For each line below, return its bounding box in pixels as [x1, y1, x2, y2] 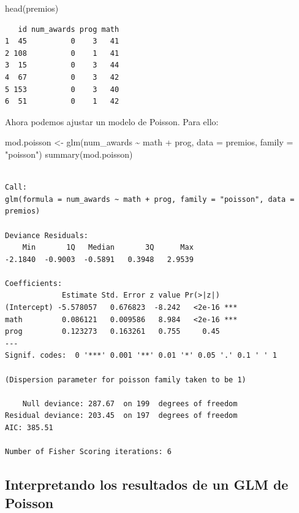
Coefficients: [5, 279, 62, 288]
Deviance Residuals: [5, 231, 89, 240]
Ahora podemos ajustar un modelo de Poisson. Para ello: [5, 115, 219, 128]
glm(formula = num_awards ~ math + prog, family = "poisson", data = [5, 195, 295, 204]
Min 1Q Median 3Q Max [22, 243, 194, 252]
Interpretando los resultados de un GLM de [5, 475, 289, 494]
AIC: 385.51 [5, 423, 53, 432]
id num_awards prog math [18, 25, 119, 34]
